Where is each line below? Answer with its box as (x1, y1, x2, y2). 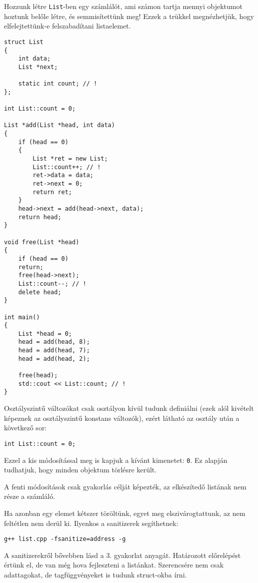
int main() (4, 313, 40, 321)
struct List (4, 38, 43, 46)
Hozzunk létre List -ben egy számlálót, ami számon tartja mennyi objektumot (4, 1, 242, 11)
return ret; (32, 188, 72, 196)
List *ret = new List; (32, 155, 108, 163)
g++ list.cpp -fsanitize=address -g (4, 535, 126, 543)
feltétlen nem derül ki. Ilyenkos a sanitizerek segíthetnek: (4, 517, 178, 528)
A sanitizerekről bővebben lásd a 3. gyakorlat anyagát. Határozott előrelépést (4, 549, 241, 560)
